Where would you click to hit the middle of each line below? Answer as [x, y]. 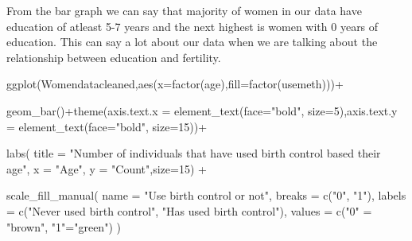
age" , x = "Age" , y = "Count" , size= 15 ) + [107, 168]
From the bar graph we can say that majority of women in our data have [184, 10]
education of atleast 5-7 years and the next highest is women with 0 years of [192, 26]
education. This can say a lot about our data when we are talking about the [192, 42]
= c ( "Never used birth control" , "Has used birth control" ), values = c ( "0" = [189, 210]
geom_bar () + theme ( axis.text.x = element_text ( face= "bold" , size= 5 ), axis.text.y [202, 110]
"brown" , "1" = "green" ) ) [64, 226]
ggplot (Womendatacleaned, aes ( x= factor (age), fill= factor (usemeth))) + [175, 84]
